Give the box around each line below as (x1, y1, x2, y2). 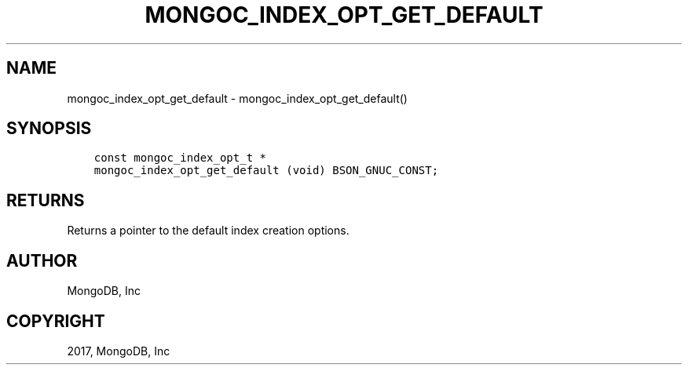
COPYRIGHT (6, 311, 105, 331)
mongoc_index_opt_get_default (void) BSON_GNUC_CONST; (93, 164, 439, 177)
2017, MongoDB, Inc (67, 344, 170, 358)
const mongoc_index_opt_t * (93, 151, 266, 165)
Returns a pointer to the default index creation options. (67, 224, 349, 238)
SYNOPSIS (6, 118, 92, 139)
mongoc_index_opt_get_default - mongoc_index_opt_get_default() (67, 91, 408, 105)
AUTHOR (6, 250, 78, 271)
